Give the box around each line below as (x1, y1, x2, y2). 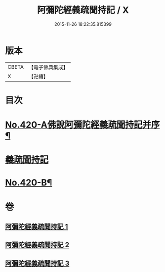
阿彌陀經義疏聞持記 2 (5, 241, 70, 249)
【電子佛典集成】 (28, 64, 68, 71)
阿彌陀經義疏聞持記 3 (5, 259, 70, 268)
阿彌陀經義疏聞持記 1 (5, 223, 68, 231)
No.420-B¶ (5, 177, 52, 188)
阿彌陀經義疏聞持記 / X (37, 4, 129, 16)
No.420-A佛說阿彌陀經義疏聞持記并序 (5, 119, 160, 131)
